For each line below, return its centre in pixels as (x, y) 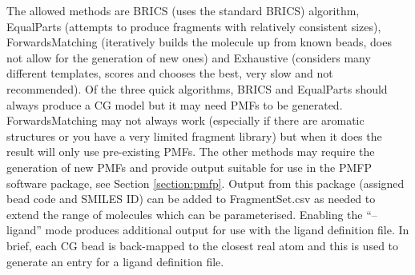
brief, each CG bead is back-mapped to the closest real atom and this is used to (203, 245)
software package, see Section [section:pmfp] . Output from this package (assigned (205, 183)
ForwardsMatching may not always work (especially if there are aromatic (185, 120)
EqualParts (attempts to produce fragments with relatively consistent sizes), (194, 26)
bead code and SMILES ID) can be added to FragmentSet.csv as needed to (191, 199)
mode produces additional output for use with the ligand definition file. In (227, 230)
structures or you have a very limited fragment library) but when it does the (194, 136)
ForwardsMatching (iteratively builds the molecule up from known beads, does (199, 42)
